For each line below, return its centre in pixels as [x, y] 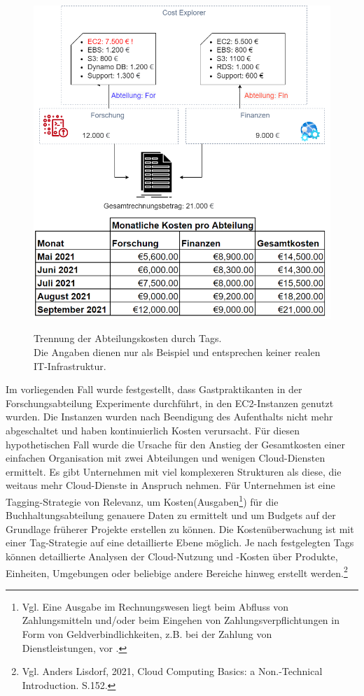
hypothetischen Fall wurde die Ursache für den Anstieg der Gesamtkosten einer [176, 444]
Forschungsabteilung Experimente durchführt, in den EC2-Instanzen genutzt [170, 403]
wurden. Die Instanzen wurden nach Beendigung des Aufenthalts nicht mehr [169, 417]
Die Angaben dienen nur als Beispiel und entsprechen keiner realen [177, 351]
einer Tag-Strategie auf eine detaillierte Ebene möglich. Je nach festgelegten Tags [180, 542]
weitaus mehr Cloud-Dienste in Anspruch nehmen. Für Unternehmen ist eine [170, 485]
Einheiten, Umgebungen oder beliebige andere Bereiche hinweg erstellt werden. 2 [177, 571]
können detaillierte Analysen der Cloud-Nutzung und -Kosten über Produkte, [172, 556]
